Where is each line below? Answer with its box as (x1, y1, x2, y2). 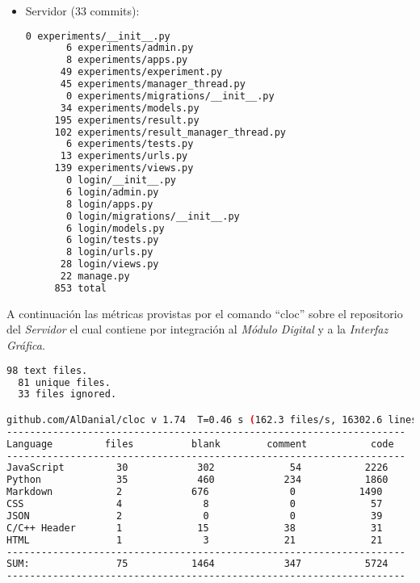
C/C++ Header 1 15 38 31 (6, 522, 383, 534)
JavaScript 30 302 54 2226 (6, 462, 388, 474)
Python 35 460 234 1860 (6, 474, 388, 486)
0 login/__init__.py (65, 174, 176, 187)
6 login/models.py (65, 222, 165, 234)
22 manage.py (60, 271, 130, 283)
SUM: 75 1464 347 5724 (6, 558, 388, 570)
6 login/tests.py (65, 234, 159, 246)
